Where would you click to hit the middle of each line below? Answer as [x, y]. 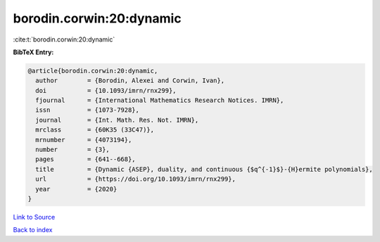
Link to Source [34, 217]
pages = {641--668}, [86, 159]
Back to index [33, 230]
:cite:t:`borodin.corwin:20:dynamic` [64, 39]
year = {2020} [76, 189]
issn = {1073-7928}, [88, 110]
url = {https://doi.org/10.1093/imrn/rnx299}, [135, 179]
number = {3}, [73, 150]
